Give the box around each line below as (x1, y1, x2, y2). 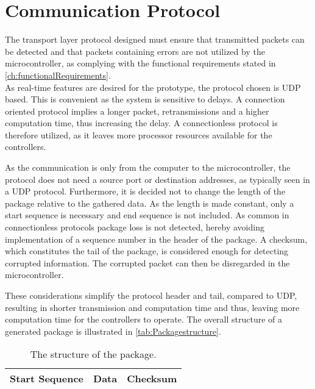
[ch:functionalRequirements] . (5, 68, 111, 81)
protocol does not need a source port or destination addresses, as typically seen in (5, 173, 310, 185)
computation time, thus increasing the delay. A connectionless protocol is (5, 116, 278, 129)
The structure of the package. (30, 347, 157, 362)
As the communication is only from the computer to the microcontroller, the (5, 161, 291, 174)
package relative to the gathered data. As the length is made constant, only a (5, 196, 294, 209)
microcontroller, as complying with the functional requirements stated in (5, 57, 276, 70)
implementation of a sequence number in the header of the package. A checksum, (5, 232, 308, 245)
